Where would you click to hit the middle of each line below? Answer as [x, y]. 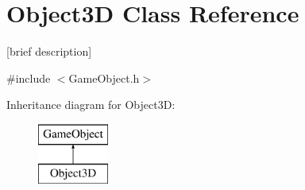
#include [29, 78]
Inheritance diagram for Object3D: [91, 105]
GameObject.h [104, 78]
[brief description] [49, 51]
